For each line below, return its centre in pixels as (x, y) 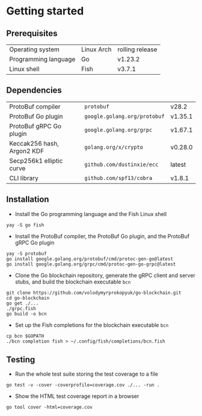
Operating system (35, 49)
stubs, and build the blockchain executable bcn (73, 282)
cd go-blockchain (28, 298)
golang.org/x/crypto (114, 147)
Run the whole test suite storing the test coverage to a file (86, 374)
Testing (21, 360)
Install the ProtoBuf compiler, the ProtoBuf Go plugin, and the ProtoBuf (102, 236)
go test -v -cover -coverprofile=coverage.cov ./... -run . (83, 385)
